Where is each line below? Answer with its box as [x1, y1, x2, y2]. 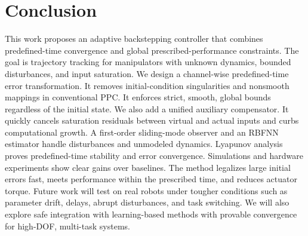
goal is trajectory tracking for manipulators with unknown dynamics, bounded [5, 56, 291, 68]
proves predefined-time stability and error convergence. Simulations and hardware [5, 149, 303, 162]
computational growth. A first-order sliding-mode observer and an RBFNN [5, 125, 279, 138]
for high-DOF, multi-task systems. [5, 219, 130, 232]
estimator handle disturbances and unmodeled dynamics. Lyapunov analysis [5, 137, 283, 150]
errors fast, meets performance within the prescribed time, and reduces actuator [5, 173, 297, 185]
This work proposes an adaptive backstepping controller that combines [5, 32, 263, 45]
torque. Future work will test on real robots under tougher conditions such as [5, 184, 288, 197]
